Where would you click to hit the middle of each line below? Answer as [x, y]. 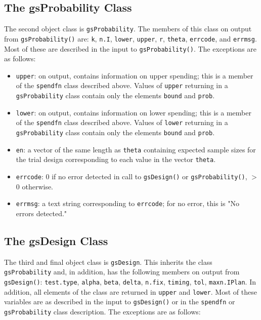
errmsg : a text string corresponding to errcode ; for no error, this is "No [127, 203]
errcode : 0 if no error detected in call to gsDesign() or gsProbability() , [132, 176]
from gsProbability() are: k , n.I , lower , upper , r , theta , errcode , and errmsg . [130, 38]
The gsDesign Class [56, 240]
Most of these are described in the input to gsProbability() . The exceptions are [130, 48]
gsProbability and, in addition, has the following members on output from [122, 272]
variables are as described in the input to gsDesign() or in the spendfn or [120, 302]
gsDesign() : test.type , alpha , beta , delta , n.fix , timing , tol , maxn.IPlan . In [130, 282]
